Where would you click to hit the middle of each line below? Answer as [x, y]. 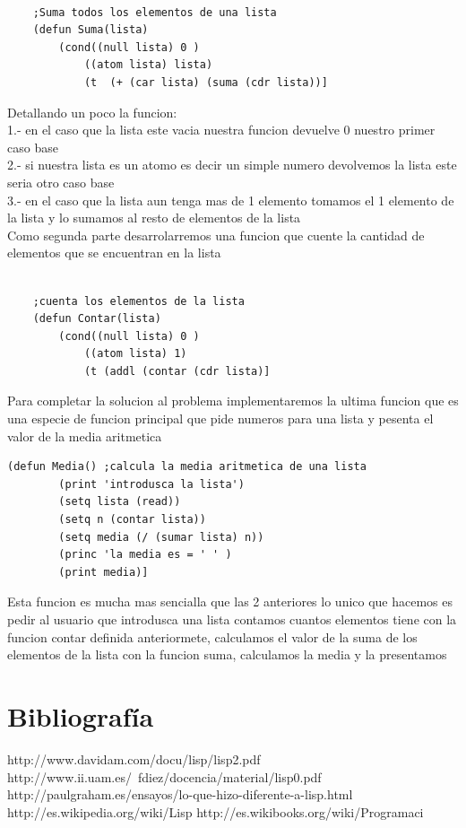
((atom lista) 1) [135, 354]
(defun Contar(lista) [97, 319]
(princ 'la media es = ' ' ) [145, 555]
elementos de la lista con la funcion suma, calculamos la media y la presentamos [227, 654]
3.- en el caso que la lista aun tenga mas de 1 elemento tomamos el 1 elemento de [231, 200]
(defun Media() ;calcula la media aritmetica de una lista [187, 467]
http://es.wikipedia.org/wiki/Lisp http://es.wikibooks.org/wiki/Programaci [216, 811]
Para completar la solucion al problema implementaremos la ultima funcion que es [233, 401]
